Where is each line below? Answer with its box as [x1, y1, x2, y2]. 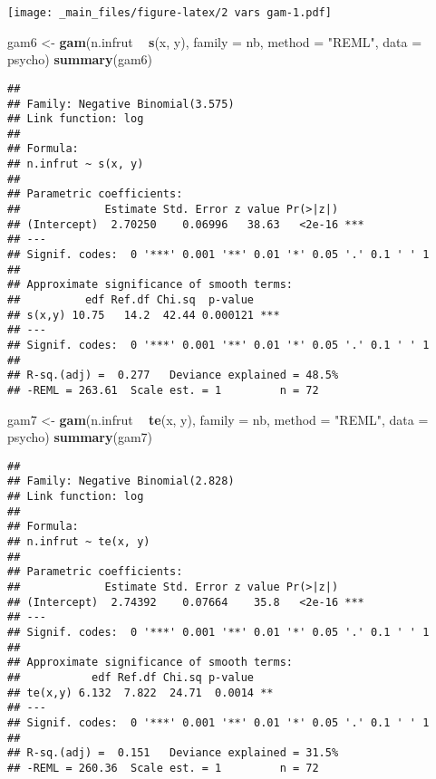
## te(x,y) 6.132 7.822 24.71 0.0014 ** [7, 686, 274, 699]
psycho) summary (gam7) [7, 428, 153, 447]
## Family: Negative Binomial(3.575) [7, 97, 235, 111]
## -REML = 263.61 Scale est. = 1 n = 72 [7, 383, 319, 397]
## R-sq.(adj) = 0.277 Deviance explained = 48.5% [7, 369, 339, 382]
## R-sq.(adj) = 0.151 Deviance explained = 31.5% [7, 746, 339, 760]
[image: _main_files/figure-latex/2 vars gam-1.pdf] [7, 6, 332, 19]
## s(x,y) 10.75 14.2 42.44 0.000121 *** [7, 308, 280, 322]
